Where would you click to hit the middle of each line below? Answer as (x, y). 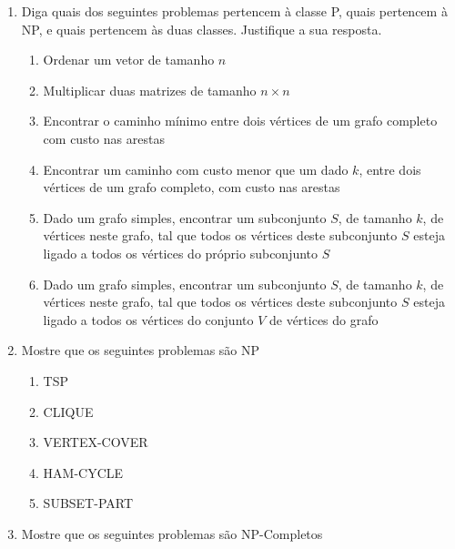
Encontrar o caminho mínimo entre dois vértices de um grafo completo (240, 121)
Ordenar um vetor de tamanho (129, 60)
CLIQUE (68, 411)
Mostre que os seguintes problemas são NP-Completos (172, 533)
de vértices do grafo (324, 319)
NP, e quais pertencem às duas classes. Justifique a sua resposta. (202, 29)
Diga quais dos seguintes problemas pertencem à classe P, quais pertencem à (234, 11)
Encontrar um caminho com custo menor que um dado (196, 169)
